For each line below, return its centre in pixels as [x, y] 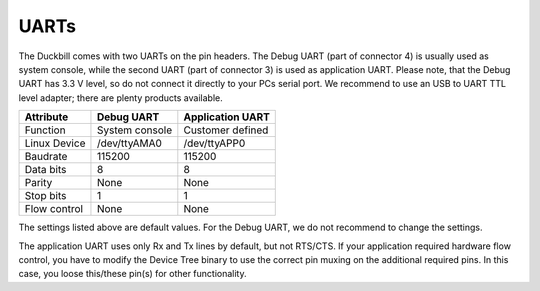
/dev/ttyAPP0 [214, 143]
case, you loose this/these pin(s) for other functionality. [132, 274]
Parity [38, 183]
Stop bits [45, 196]
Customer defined [226, 130]
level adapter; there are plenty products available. [121, 97]
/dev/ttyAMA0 [129, 143]
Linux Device [55, 143]
